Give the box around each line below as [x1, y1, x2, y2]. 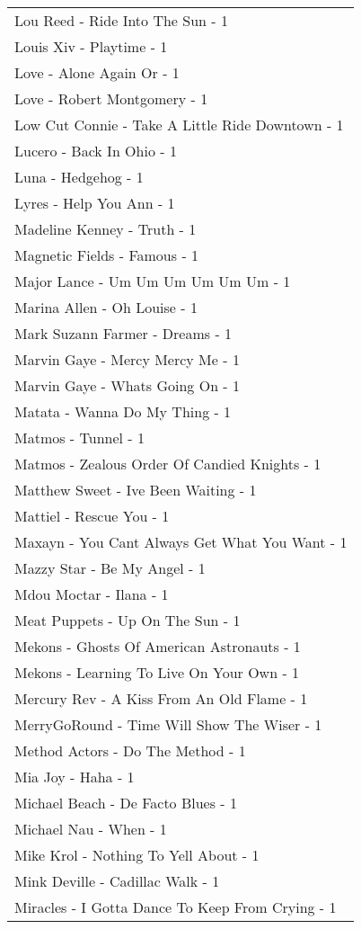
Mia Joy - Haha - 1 [14, 766, 135, 787]
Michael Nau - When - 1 [14, 818, 167, 839]
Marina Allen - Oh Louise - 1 [14, 297, 198, 317]
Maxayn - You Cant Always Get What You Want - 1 [14, 531, 348, 552]
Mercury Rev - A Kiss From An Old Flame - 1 [14, 688, 308, 709]
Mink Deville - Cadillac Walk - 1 [14, 871, 220, 891]
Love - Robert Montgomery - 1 [14, 88, 208, 109]
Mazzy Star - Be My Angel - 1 [14, 558, 206, 578]
